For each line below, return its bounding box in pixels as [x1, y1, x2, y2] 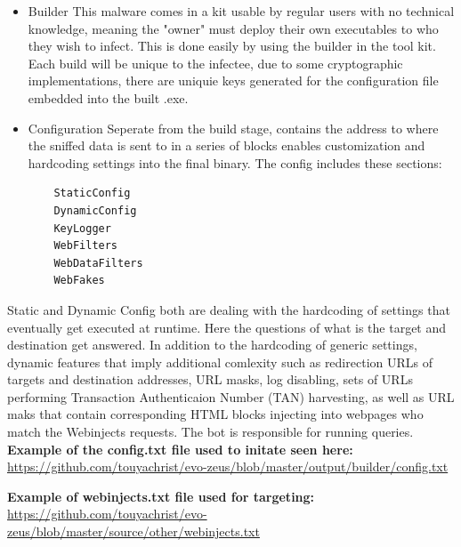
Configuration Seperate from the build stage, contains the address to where [28, 118, 439, 137]
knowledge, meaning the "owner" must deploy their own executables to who [28, 19, 439, 37]
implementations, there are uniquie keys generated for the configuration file [28, 71, 439, 90]
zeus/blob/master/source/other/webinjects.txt [7, 522, 260, 541]
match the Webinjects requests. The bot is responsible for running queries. [7, 422, 414, 441]
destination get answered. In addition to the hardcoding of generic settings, [7, 335, 417, 354]
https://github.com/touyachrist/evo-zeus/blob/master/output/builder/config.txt [7, 457, 449, 476]
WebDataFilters [53, 256, 143, 269]
